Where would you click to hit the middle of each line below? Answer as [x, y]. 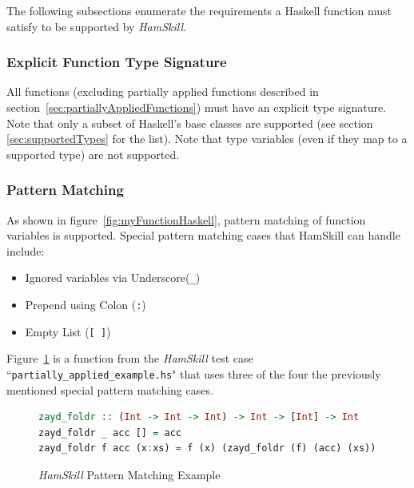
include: [26, 250]
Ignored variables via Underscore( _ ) [113, 278]
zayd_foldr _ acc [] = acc [110, 432]
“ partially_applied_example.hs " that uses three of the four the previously [194, 373]
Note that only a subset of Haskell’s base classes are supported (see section [190, 123]
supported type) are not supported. [93, 154]
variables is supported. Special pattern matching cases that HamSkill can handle [203, 235]
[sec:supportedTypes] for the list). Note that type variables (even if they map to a [207, 139]
